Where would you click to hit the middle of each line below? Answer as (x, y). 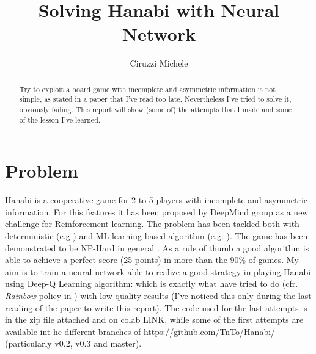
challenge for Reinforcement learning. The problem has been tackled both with (152, 224)
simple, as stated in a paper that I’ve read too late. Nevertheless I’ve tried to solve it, (155, 99)
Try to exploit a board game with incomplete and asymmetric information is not (147, 89)
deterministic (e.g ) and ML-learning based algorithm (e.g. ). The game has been (156, 236)
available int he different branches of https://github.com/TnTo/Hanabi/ (140, 331)
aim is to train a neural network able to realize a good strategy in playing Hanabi (158, 271)
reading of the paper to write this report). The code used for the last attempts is (156, 307)
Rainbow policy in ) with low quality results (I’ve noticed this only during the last (158, 296)
